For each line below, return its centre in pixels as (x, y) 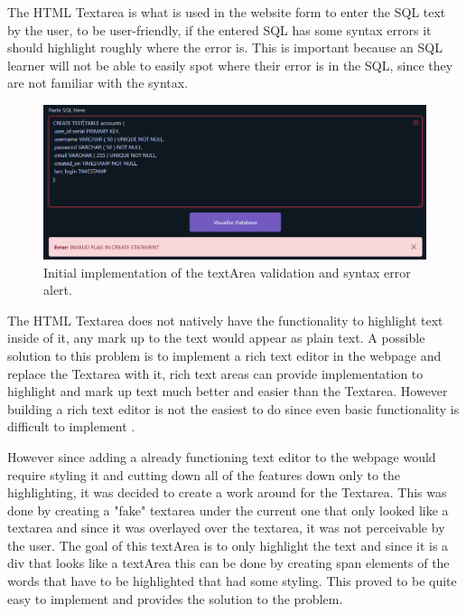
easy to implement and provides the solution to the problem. (175, 598)
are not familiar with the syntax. (98, 83)
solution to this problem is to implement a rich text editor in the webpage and (224, 355)
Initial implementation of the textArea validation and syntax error (227, 272)
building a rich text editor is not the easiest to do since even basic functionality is (233, 408)
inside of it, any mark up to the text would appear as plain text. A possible (216, 338)
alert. (58, 290)
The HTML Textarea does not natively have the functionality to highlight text (225, 320)
